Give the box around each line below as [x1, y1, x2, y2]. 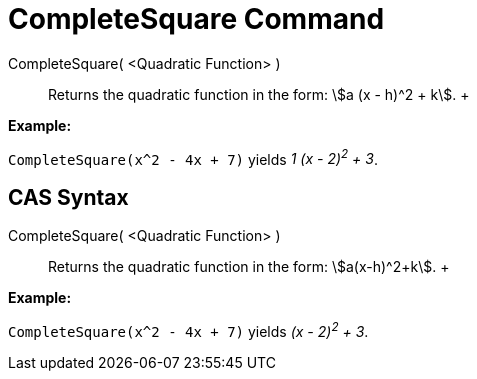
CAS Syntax [8, 184, 129, 210]
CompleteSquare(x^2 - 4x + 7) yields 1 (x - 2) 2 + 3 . [8, 147, 378, 168]
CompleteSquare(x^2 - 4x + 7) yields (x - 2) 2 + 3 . [8, 320, 369, 340]
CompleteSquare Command [8, 2, 385, 36]
